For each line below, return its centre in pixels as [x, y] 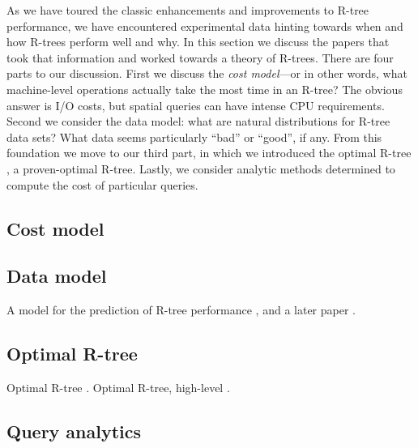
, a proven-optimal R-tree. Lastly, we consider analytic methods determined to [201, 168]
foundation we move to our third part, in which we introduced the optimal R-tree [209, 153]
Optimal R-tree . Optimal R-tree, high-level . [118, 387]
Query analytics [74, 431]
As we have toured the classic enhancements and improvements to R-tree [188, 10]
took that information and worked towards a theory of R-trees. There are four [200, 57]
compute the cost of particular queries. [102, 184]
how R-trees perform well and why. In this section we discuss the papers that [198, 42]
